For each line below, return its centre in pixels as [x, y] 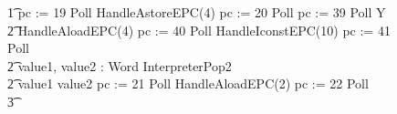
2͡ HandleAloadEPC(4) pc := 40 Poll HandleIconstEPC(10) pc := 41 [199, 30]
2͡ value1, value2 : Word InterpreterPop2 [120, 65]
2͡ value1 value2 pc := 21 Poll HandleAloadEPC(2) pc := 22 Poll [188, 83]
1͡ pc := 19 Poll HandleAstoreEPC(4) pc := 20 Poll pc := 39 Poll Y [197, 12]
